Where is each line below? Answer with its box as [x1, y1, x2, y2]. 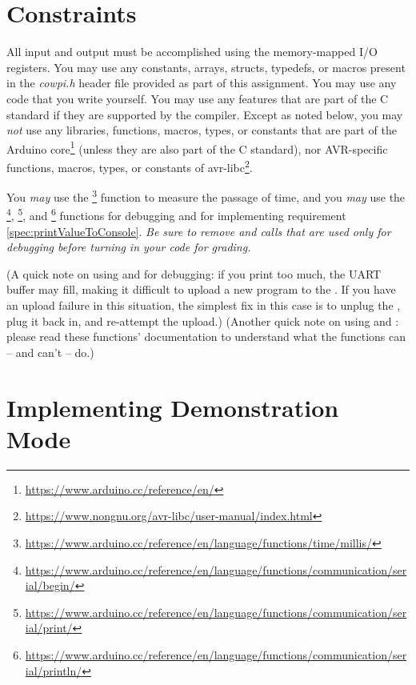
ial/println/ [25, 662, 82, 679]
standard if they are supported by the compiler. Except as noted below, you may [6, 106, 403, 122]
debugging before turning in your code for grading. [6, 238, 251, 255]
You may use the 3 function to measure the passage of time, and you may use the [6, 186, 406, 205]
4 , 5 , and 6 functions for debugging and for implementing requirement [6, 205, 346, 224]
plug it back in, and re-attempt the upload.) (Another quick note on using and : [6, 312, 399, 329]
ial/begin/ [25, 577, 75, 594]
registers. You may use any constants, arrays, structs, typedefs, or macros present [6, 58, 406, 75]
